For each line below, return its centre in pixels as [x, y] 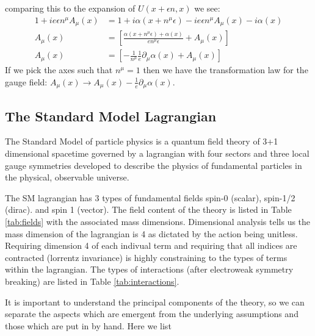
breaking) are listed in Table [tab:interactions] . [92, 281]
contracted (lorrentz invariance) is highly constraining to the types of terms [146, 257]
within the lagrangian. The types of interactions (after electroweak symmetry [149, 269]
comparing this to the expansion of [70, 8]
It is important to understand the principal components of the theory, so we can [155, 302]
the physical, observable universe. [67, 177]
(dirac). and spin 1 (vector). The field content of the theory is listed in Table [148, 209]
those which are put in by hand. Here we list [88, 325]
